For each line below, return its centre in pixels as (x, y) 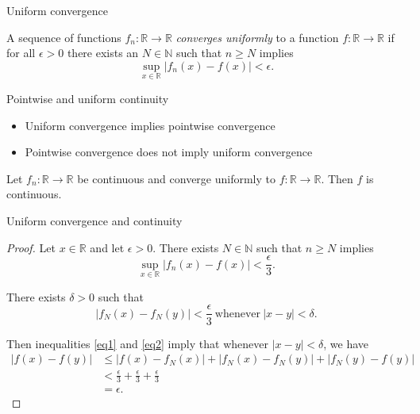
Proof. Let (31, 247)
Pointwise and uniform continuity (88, 98)
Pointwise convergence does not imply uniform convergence (169, 152)
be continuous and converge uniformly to (177, 178)
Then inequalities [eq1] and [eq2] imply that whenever (137, 343)
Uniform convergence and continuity (94, 220)
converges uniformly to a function (257, 37)
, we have (346, 343)
